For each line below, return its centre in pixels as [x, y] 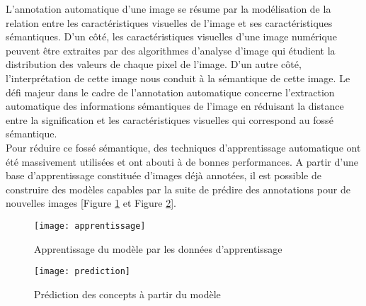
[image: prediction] [82, 272]
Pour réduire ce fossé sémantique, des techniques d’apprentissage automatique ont [183, 147]
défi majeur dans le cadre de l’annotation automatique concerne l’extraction [170, 92]
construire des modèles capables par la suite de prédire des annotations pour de [178, 189]
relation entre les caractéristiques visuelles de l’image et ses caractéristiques [169, 22]
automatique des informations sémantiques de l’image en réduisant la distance [175, 106]
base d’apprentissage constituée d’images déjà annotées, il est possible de [164, 175]
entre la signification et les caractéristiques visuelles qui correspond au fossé [170, 119]
